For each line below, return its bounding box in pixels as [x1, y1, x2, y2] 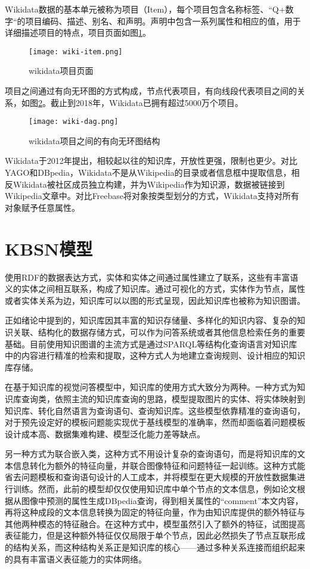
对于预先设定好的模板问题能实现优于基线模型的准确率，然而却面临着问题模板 [5, 416, 305, 428]
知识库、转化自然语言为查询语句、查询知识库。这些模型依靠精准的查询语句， [5, 404, 305, 416]
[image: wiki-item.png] [29, 47, 123, 56]
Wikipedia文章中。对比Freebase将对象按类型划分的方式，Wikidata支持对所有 [5, 189, 299, 202]
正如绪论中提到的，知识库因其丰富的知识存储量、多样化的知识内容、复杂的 [5, 314, 297, 327]
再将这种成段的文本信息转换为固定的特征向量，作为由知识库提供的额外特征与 [5, 506, 305, 518]
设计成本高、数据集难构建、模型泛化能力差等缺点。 [5, 427, 205, 440]
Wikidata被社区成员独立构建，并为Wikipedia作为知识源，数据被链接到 [13, 178, 285, 190]
